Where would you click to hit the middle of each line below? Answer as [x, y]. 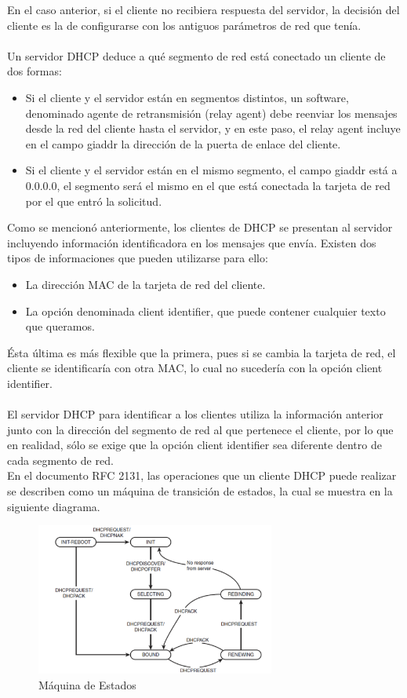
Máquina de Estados [87, 684]
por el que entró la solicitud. [94, 201]
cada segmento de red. [60, 460]
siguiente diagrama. [54, 506]
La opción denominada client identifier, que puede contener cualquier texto [205, 311]
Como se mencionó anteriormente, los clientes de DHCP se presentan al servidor [200, 227]
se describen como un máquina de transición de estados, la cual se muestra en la [200, 491]
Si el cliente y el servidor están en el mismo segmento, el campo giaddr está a [211, 170]
